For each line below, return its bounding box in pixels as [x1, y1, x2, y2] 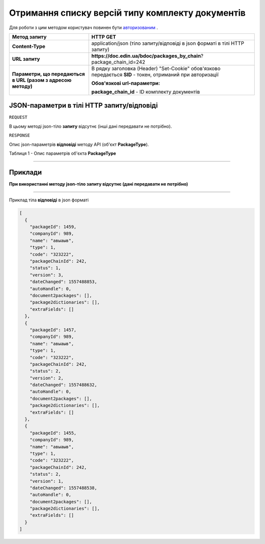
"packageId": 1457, [29, 327, 77, 332]
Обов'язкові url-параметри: [91, 80, 160, 86]
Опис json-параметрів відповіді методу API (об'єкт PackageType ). [9, 141, 149, 147]
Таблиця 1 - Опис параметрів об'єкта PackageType [9, 150, 116, 157]
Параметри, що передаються [12, 70, 85, 77]
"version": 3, [29, 272, 64, 277]
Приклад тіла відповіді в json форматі [9, 197, 89, 203]
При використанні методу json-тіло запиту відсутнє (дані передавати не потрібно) [9, 181, 188, 187]
